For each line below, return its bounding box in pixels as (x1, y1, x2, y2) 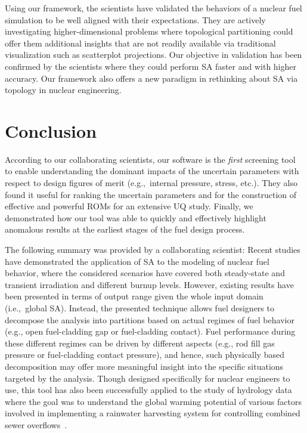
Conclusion (5, 118, 97, 143)
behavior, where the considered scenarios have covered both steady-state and (5, 267, 285, 279)
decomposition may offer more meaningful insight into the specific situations (5, 360, 284, 372)
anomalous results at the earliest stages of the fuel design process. (5, 223, 245, 236)
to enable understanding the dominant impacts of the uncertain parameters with (5, 165, 299, 177)
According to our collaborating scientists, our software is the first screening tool (5, 153, 296, 165)
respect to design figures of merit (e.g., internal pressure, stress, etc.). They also (5, 177, 297, 189)
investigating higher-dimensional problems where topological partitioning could (5, 25, 293, 38)
